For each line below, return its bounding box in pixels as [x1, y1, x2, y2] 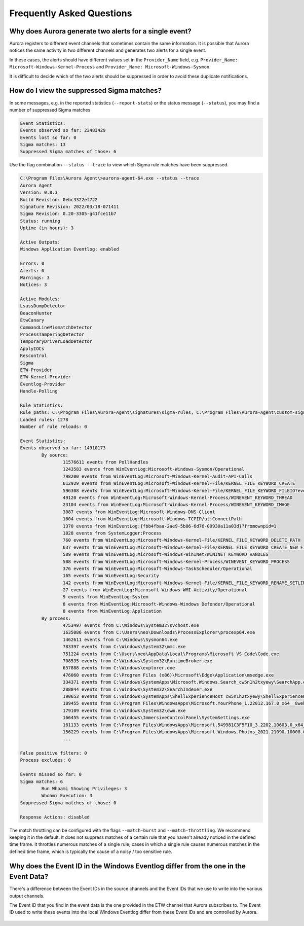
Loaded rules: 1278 [20, 416, 68, 422]
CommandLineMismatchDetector [20, 325, 93, 330]
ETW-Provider [20, 367, 53, 373]
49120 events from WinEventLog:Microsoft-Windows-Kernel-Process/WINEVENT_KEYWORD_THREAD [62, 495, 293, 501]
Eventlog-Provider [20, 381, 66, 387]
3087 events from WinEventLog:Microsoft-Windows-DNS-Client [62, 509, 215, 515]
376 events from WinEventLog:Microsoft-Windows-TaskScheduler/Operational [62, 565, 253, 572]
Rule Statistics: [20, 402, 63, 408]
